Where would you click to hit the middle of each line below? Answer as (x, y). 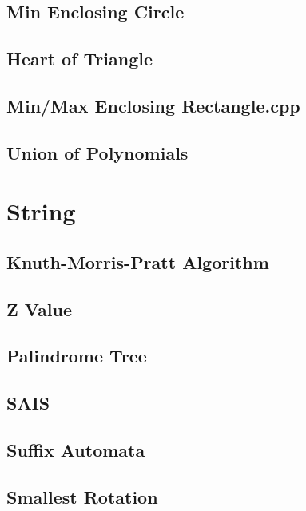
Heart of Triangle (80, 59)
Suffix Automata (76, 450)
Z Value (39, 309)
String (41, 211)
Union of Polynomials (97, 152)
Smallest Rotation (82, 496)
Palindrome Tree (77, 356)
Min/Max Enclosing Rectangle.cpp (153, 105)
